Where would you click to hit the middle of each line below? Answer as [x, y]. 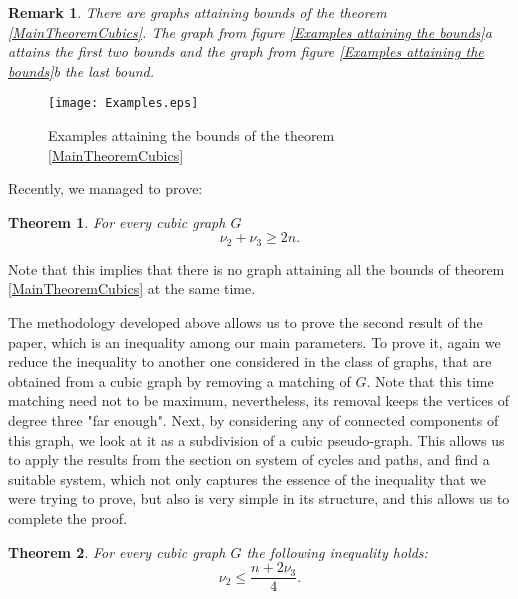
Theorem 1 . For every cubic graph [117, 221]
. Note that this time [430, 380]
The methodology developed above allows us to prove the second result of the [245, 322]
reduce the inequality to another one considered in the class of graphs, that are [250, 361]
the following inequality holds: [337, 551]
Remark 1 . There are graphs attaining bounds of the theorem [197, 12]
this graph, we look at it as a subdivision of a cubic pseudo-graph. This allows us [256, 439]
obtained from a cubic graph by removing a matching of [179, 380]
